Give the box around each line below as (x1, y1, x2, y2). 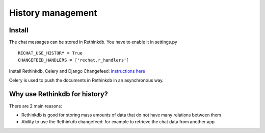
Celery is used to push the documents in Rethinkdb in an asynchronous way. (9, 77, 164, 83)
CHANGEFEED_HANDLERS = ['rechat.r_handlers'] (18, 57, 130, 63)
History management (9, 7, 98, 18)
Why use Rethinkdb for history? (9, 90, 108, 98)
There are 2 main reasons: (9, 103, 62, 109)
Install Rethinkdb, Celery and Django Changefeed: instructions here (9, 68, 145, 74)
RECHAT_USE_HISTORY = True (18, 51, 83, 56)
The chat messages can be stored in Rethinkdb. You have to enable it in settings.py (9, 39, 178, 45)
